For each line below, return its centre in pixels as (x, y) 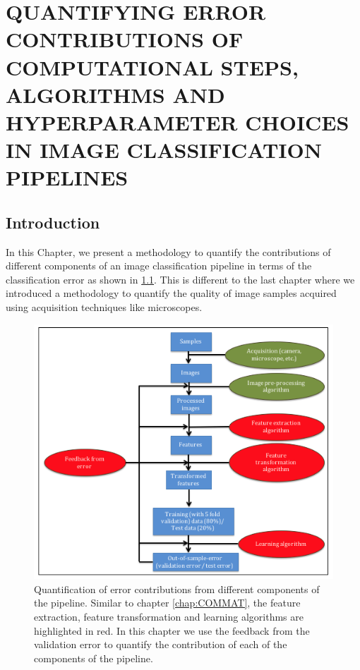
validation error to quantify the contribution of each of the (161, 644)
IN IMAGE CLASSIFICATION (164, 150)
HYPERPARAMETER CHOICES (178, 122)
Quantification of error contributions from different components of (177, 589)
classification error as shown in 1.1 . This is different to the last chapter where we (180, 279)
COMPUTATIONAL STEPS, (152, 67)
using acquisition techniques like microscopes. (104, 307)
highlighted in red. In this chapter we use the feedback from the (172, 630)
